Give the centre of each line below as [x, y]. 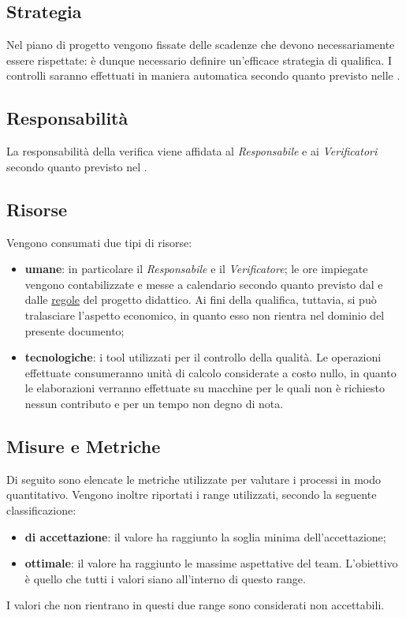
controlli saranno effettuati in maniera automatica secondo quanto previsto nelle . [203, 75]
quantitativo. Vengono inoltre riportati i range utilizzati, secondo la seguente [192, 494]
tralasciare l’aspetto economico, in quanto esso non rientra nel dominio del [205, 315]
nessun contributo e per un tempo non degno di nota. [154, 403]
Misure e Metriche [84, 446]
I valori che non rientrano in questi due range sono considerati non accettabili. [196, 605]
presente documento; [74, 330]
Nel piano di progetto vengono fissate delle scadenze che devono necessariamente [201, 45]
